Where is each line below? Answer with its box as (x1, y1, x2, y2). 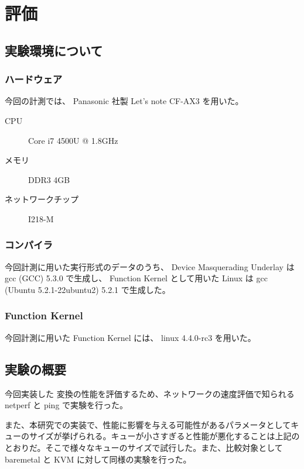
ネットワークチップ (5, 193, 78, 205)
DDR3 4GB (28, 173, 70, 185)
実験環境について (5, 41, 103, 59)
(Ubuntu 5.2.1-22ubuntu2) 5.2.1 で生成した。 (5, 283, 170, 295)
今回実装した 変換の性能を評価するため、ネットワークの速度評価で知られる (5, 387, 295, 399)
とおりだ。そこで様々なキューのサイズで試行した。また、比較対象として (5, 441, 283, 453)
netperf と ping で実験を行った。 (5, 399, 128, 411)
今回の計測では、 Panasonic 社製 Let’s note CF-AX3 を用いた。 (5, 95, 244, 107)
